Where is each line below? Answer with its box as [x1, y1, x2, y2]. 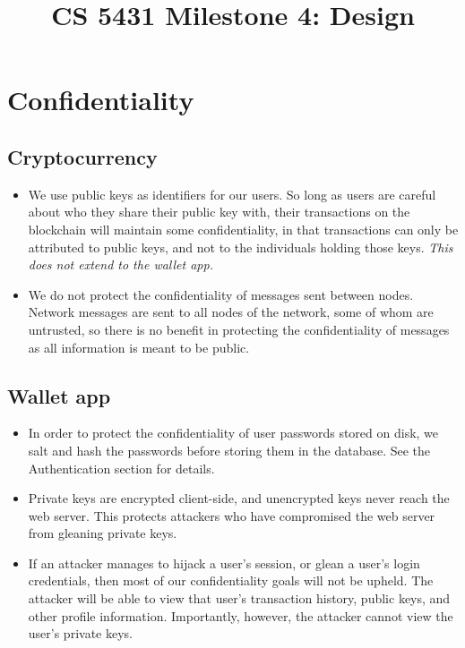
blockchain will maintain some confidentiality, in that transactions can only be [28, 219, 459, 238]
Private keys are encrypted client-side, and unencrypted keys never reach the [28, 489, 450, 507]
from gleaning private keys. [28, 524, 177, 542]
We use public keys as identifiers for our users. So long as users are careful [28, 184, 436, 203]
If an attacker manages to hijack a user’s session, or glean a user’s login [28, 553, 420, 572]
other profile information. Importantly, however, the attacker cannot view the [28, 606, 453, 625]
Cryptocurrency [7, 142, 158, 170]
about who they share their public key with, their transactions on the [28, 202, 410, 221]
